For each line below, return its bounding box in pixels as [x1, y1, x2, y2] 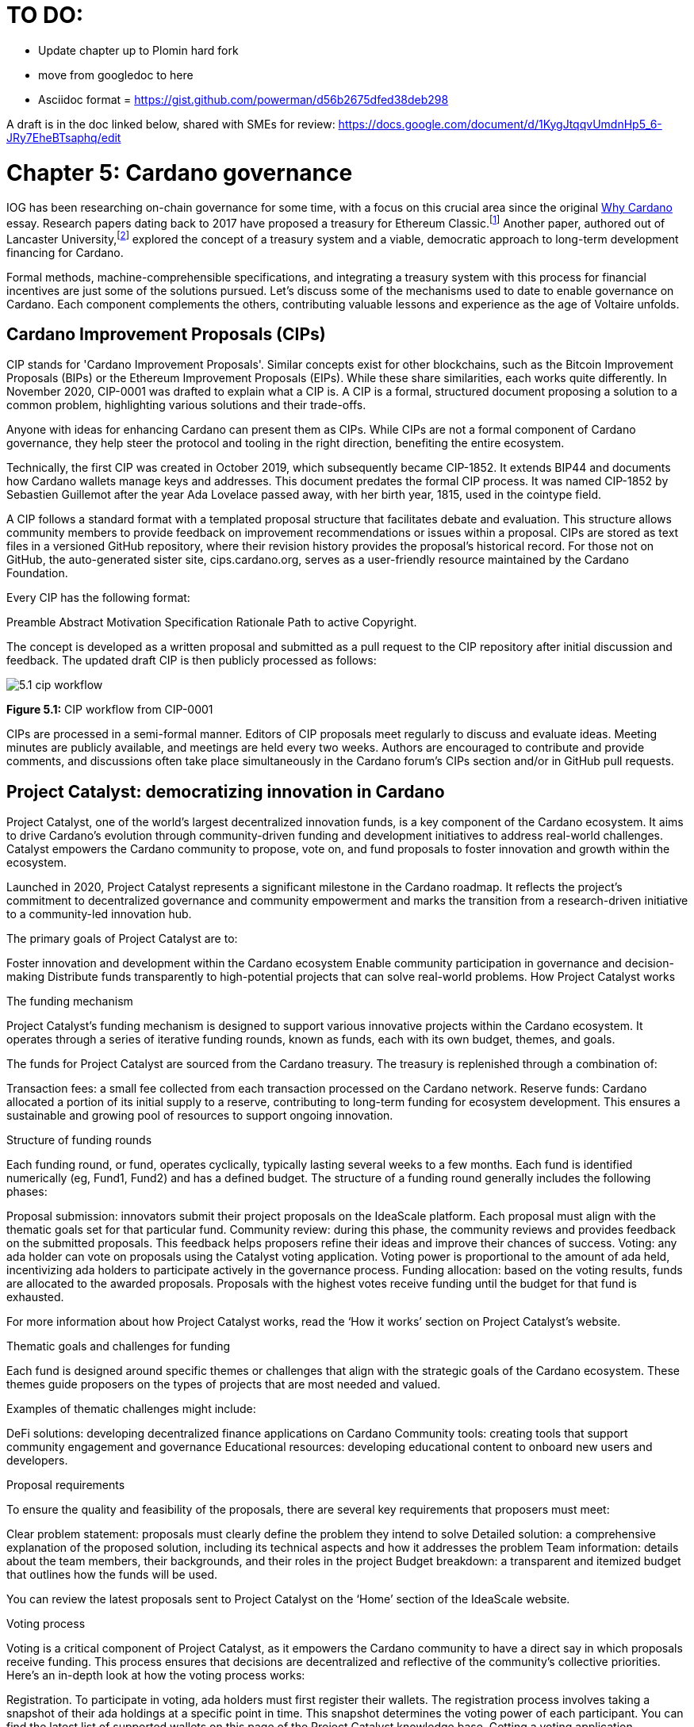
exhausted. [6, 1290, 64, 1304]
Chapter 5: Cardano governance [6, 159, 353, 186]
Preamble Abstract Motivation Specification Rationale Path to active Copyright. [6, 615, 417, 630]
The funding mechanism [6, 994, 133, 1009]
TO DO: [6, 2, 84, 29]
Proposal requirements [6, 1478, 125, 1492]
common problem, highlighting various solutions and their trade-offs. [6, 398, 366, 412]
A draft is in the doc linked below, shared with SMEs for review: [6, 117, 335, 131]
